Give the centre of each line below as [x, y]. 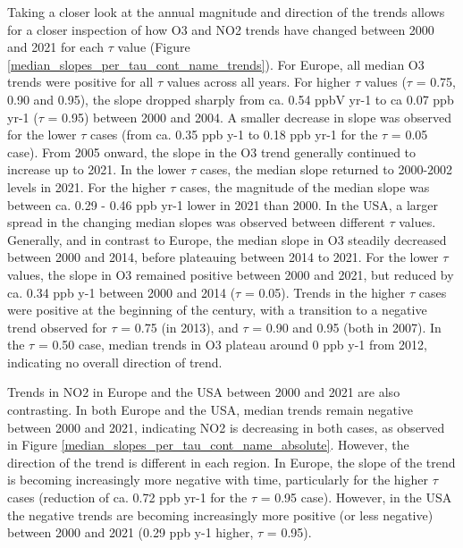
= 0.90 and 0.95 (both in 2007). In [347, 327]
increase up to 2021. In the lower [97, 169]
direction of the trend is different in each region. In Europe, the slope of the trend [231, 462]
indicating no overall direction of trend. [115, 362]
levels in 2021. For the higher [87, 186]
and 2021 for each [56, 47]
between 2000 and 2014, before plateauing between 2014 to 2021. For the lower [223, 257]
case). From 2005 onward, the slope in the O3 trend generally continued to [212, 152]
